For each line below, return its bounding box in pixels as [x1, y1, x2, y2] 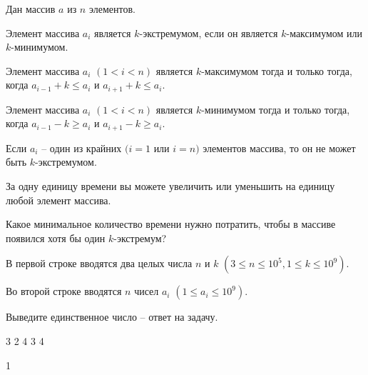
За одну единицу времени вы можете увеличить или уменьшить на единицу [6, 179, 335, 194]
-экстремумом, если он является [139, 25, 278, 40]
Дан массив [6, 1, 56, 16]
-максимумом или [286, 25, 363, 40]
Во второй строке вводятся [6, 284, 122, 299]
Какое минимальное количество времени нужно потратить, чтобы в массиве [6, 216, 336, 231]
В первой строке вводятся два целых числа [6, 256, 193, 271]
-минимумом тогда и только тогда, [201, 101, 350, 116]
